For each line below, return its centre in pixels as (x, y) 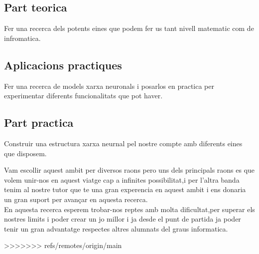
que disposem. (25, 153)
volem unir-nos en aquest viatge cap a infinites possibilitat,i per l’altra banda (122, 179)
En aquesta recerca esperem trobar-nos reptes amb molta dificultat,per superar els (129, 209)
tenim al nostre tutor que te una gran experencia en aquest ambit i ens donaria (125, 189)
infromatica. (22, 38)
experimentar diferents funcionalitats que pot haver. (83, 96)
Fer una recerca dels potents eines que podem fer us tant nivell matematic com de (129, 28)
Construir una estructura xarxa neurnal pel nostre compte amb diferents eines (123, 143)
